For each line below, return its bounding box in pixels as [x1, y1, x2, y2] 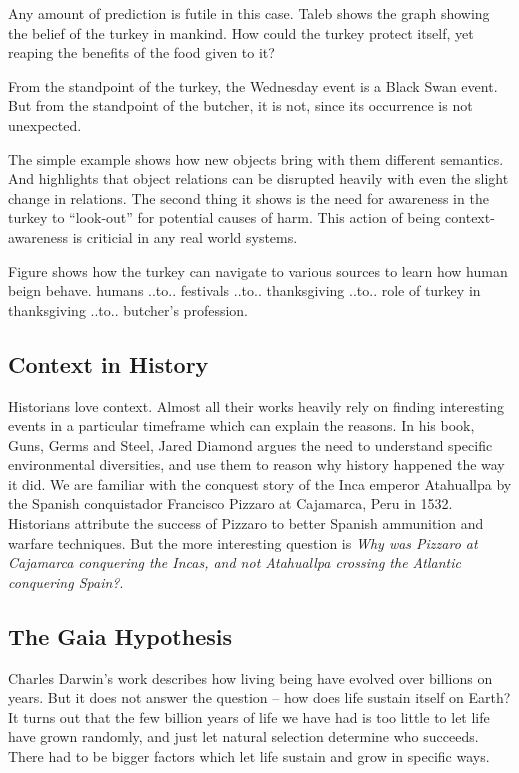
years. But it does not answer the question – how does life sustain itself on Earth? [8, 687, 511, 708]
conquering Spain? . [8, 571, 124, 592]
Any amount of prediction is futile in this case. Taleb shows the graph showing [8, 3, 490, 23]
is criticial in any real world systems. [72, 226, 298, 247]
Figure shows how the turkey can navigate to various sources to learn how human [8, 260, 508, 281]
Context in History [8, 348, 209, 379]
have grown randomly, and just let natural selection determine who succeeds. [8, 726, 479, 747]
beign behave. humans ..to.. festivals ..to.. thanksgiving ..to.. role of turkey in [8, 280, 481, 301]
